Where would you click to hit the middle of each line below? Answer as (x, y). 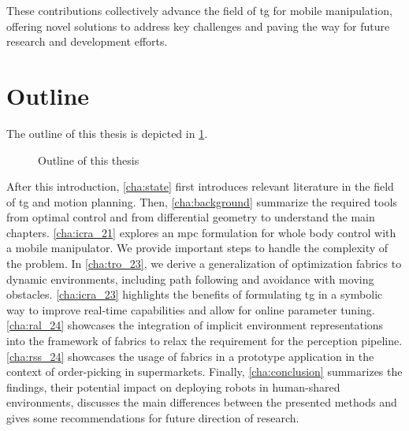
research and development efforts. (87, 41)
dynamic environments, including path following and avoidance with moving (190, 279)
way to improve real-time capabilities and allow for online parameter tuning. (191, 309)
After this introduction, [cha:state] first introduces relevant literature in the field (200, 186)
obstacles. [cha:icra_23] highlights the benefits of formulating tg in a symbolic (195, 294)
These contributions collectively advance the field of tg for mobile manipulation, (199, 10)
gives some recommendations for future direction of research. (153, 418)
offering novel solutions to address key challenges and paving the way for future (198, 26)
